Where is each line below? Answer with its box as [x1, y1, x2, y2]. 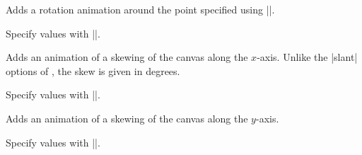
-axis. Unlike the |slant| [257, 50, 358, 64]
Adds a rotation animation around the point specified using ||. [6, 2, 275, 16]
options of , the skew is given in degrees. [6, 63, 180, 78]
